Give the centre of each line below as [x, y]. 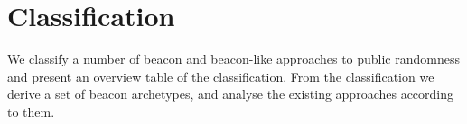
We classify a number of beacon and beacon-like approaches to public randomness [234, 59]
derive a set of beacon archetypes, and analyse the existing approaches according [231, 94]
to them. [31, 111]
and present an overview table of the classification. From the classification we [221, 76]
